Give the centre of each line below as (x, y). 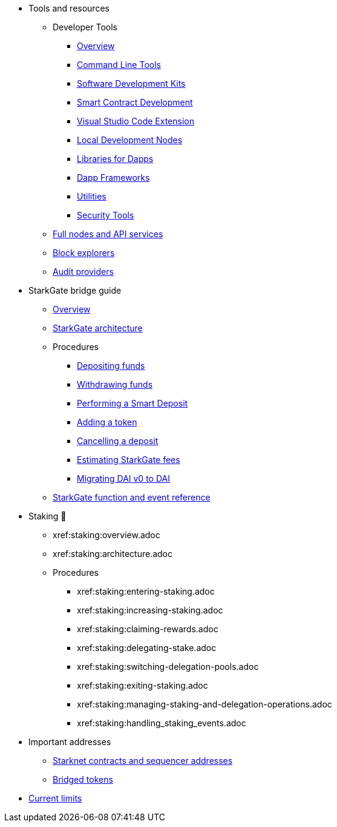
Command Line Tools (119, 65)
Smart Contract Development (135, 102)
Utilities (92, 196)
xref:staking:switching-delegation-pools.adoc (168, 667)
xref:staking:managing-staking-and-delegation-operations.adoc (204, 704)
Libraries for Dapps (115, 159)
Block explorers (84, 253)
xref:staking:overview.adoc (106, 535)
